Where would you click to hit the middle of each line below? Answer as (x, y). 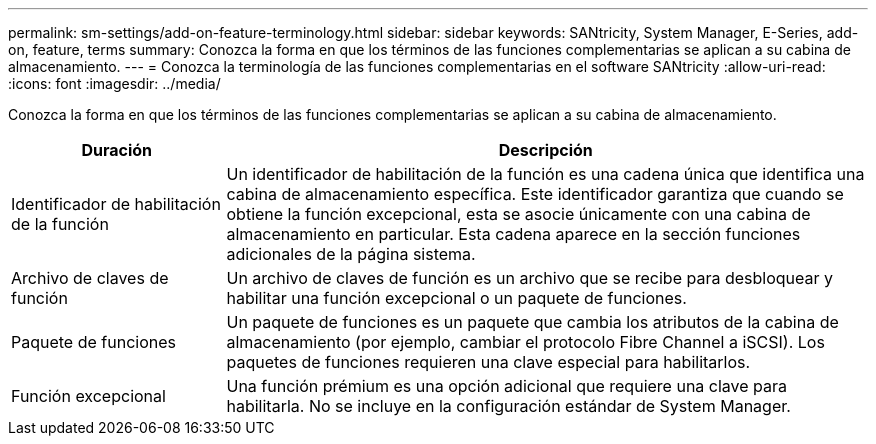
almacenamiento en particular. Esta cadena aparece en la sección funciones (513, 234)
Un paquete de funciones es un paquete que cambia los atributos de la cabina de (532, 322)
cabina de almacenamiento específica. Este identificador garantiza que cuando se (535, 194)
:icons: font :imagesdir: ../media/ (114, 83)
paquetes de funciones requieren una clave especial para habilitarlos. (488, 362)
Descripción (545, 150)
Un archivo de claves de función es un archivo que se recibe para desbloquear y (530, 278)
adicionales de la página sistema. (351, 254)
